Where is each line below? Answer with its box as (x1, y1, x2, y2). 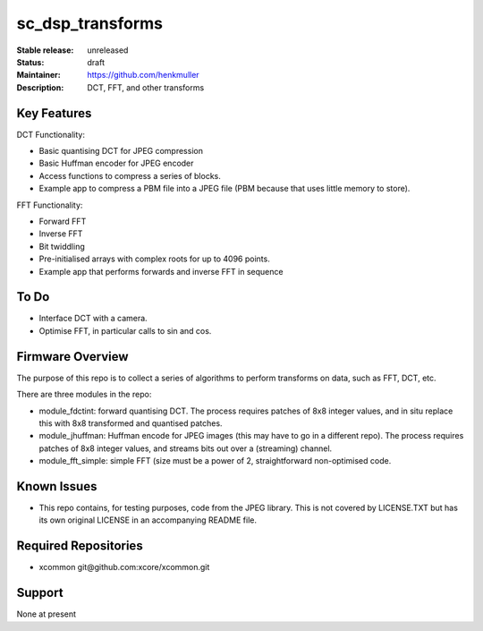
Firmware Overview (16, 349, 129, 364)
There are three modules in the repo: (16, 389, 152, 400)
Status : (16, 56, 45, 67)
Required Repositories (16, 538, 143, 554)
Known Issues (16, 479, 97, 494)
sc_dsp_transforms (16, 13, 163, 33)
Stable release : (16, 45, 74, 55)
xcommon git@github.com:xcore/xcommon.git (38, 562, 210, 573)
